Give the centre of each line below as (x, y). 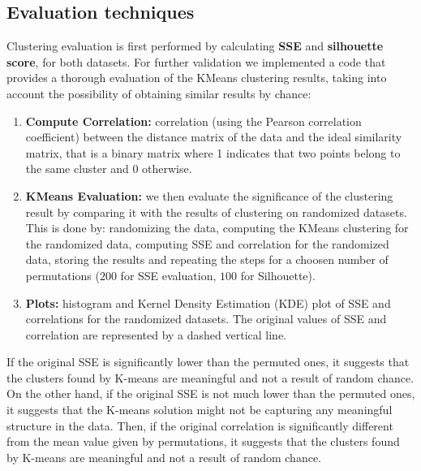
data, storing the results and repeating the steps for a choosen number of (207, 259)
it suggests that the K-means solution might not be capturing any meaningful (200, 410)
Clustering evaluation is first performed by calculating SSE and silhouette (195, 46)
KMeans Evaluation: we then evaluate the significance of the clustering (209, 195)
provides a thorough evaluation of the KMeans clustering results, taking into (197, 78)
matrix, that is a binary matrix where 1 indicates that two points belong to (213, 152)
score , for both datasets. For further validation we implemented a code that (196, 61)
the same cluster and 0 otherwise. (109, 169)
